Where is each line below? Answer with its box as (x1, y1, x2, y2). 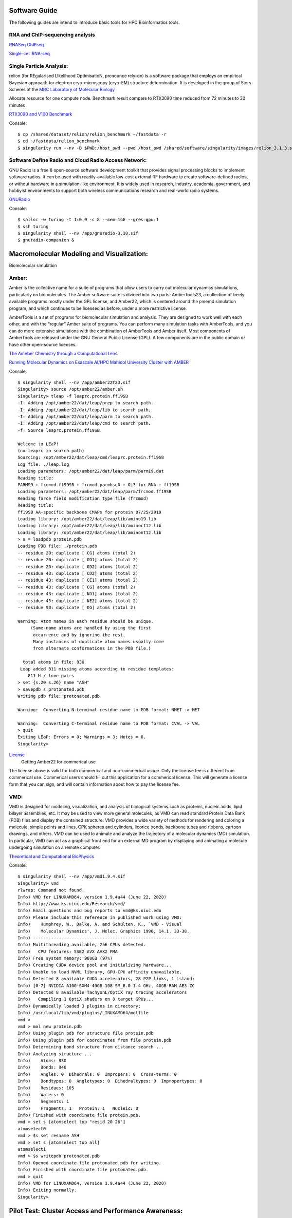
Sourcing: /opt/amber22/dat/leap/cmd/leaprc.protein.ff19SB (18, 455, 164, 460)
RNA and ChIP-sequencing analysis (9, 32, 95, 38)
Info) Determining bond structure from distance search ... (18, 1044, 164, 1050)
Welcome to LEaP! (18, 441, 59, 447)
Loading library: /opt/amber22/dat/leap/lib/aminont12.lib (18, 530, 162, 535)
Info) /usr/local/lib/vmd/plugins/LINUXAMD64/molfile (18, 1010, 148, 1016)
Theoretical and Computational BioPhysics (9, 853, 94, 859)
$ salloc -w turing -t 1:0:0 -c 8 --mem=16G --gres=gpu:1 (18, 217, 159, 223)
